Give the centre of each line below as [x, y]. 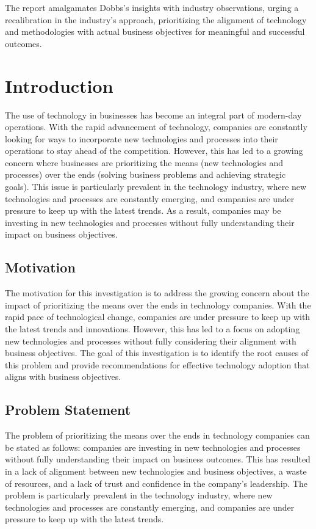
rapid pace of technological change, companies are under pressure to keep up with [158, 317]
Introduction [59, 85]
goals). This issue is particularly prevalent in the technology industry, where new [156, 187]
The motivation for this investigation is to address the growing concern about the [157, 293]
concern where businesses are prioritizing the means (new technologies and [144, 162]
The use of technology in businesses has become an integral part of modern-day [153, 115]
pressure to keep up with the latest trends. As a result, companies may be [143, 210]
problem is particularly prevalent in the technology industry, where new [139, 495]
